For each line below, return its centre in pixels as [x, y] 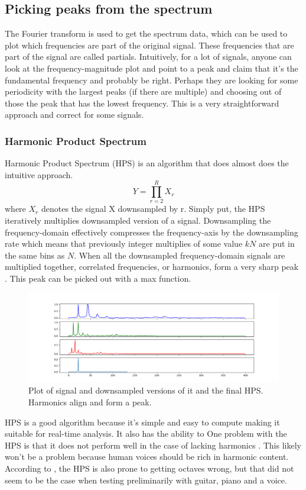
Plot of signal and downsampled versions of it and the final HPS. [146, 390]
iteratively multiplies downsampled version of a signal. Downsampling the [138, 220]
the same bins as [35, 255]
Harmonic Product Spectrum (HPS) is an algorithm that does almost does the [147, 163]
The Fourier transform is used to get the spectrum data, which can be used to [146, 33]
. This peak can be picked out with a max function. [98, 278]
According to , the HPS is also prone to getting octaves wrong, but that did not [149, 468]
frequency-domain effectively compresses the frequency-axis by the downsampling [152, 232]
